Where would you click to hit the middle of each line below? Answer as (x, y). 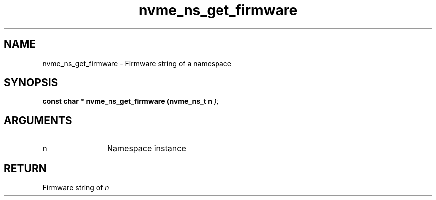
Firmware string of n (76, 188)
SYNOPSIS (31, 83)
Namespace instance (147, 149)
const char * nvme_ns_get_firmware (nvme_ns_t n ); (131, 101)
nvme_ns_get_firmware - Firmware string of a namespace (137, 63)
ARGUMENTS (38, 120)
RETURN (25, 168)
